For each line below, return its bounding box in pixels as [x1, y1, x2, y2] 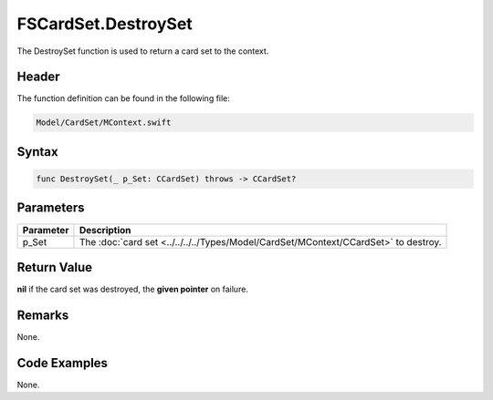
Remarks [16, 307, 69, 323]
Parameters [16, 200, 85, 216]
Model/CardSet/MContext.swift [36, 118, 172, 128]
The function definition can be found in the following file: [16, 93, 230, 104]
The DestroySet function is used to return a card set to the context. [16, 46, 269, 56]
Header [16, 69, 60, 85]
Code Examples [16, 355, 109, 371]
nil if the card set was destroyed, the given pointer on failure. [16, 283, 248, 295]
